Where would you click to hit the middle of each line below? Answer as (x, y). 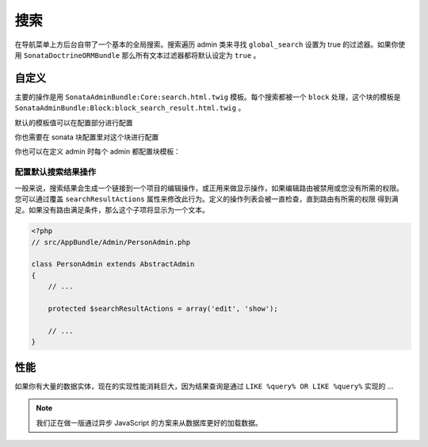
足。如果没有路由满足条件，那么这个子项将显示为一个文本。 (112, 210)
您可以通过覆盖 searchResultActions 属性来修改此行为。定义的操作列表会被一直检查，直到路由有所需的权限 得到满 (206, 199)
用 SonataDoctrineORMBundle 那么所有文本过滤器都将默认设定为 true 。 (138, 55)
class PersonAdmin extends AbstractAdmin (113, 264)
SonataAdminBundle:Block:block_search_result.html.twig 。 (130, 108)
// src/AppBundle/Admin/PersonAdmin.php (111, 242)
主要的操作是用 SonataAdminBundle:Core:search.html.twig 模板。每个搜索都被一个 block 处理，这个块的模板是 (208, 97)
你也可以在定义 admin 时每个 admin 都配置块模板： (98, 151)
